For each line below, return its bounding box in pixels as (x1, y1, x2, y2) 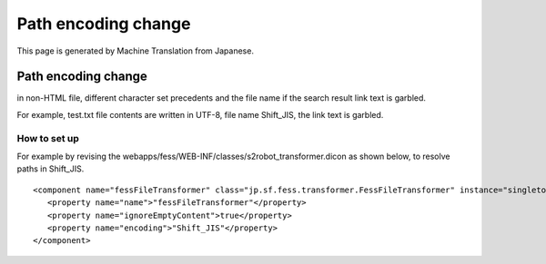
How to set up (16, 132, 79, 144)
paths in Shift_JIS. (16, 163, 85, 174)
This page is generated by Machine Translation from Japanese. (16, 45, 255, 56)
